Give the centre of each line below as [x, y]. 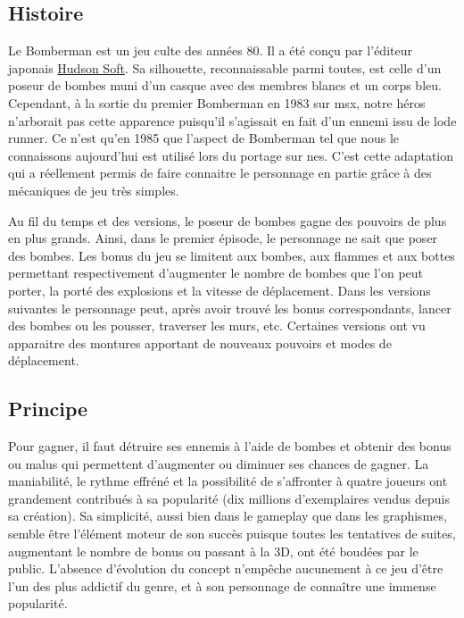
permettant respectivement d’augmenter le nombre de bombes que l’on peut [216, 273]
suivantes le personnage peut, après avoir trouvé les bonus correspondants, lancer [230, 308]
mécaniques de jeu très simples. [94, 190]
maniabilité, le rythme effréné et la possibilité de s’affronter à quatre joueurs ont [228, 481]
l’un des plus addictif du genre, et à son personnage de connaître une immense [222, 585]
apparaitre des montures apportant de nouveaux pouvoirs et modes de [200, 342]
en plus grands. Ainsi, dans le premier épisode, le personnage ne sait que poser [223, 238]
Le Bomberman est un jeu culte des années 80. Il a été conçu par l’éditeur [210, 50]
